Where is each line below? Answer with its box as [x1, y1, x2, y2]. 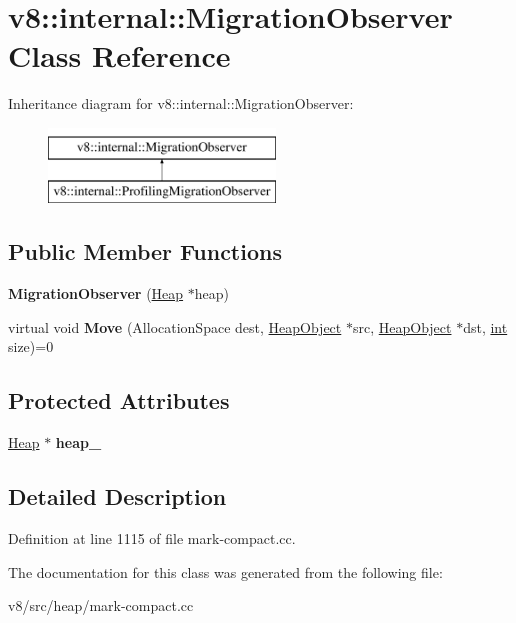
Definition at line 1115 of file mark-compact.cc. [8, 528, 296, 549]
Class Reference [8, 35, 231, 76]
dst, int [463, 316, 508, 337]
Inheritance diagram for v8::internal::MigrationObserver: [8, 93, 354, 114]
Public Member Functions [8, 236, 282, 267]
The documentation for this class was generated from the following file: [8, 561, 443, 582]
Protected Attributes [8, 385, 230, 416]
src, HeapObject [352, 316, 452, 337]
